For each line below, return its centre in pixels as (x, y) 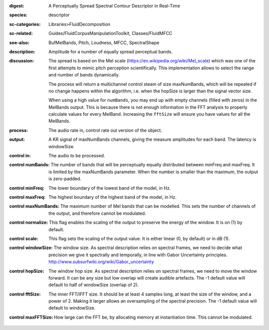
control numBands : (29, 165)
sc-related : (21, 33)
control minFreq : (27, 188)
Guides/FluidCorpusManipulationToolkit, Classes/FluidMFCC (111, 33)
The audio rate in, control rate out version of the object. (105, 130)
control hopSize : (27, 271)
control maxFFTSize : (31, 317)
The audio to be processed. (77, 156)
